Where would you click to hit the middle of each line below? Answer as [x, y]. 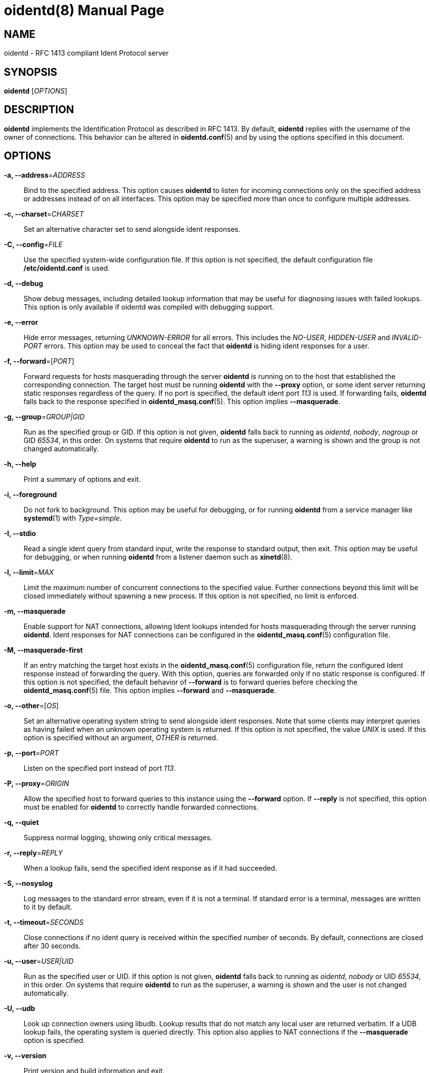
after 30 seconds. [52, 946]
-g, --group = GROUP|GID [44, 416]
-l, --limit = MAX [29, 572]
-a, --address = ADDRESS [44, 175]
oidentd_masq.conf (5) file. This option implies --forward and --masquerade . [150, 690]
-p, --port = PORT [31, 753]
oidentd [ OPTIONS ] [36, 91]
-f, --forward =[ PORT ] [39, 361]
